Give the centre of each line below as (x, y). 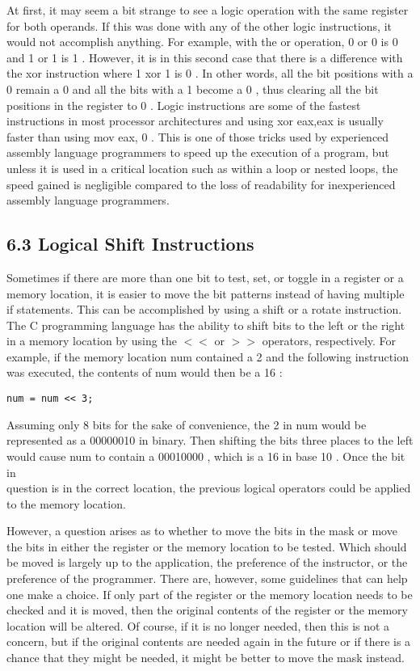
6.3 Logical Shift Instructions (130, 244)
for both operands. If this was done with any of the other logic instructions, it (199, 25)
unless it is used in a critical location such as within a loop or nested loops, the (202, 168)
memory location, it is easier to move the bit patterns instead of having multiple (206, 293)
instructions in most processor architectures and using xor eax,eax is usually (195, 121)
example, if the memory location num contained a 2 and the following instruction (208, 356)
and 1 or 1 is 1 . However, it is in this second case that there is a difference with (205, 57)
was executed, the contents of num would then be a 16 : (145, 372)
